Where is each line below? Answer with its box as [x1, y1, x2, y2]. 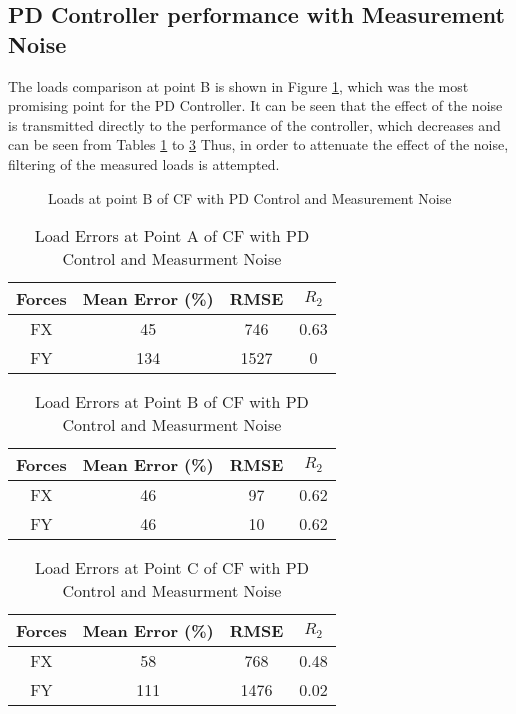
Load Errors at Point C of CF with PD [34, 556, 309, 580]
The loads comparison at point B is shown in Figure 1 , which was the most [8, 75, 469, 96]
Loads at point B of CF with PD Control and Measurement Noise [48, 187, 452, 208]
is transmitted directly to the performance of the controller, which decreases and [8, 114, 501, 135]
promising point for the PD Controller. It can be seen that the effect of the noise [8, 95, 503, 116]
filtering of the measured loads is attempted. [8, 153, 280, 174]
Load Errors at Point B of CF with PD [35, 390, 309, 414]
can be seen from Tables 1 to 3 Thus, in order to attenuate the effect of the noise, [8, 134, 509, 155]
